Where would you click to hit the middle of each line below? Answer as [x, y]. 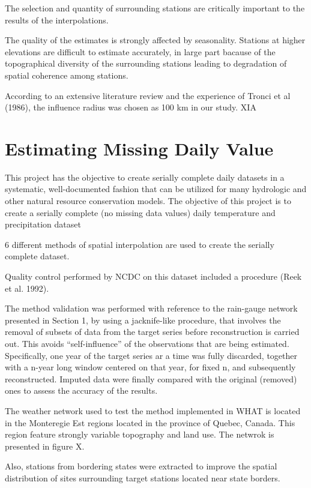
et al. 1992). [27, 288]
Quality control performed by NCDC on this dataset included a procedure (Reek [153, 276]
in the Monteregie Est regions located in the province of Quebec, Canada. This [150, 422]
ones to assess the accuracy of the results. [81, 390]
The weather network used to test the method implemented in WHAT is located [153, 410]
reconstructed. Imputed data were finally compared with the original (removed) [151, 378]
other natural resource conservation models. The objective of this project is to [148, 201]
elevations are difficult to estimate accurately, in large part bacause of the [140, 51]
